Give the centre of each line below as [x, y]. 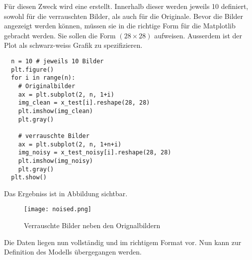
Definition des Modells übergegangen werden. [73, 252]
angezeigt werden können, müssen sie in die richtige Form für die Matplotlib [120, 26]
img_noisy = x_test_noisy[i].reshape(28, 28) [95, 153]
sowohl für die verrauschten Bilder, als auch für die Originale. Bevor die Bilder [124, 16]
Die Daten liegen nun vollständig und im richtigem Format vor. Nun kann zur [123, 242]
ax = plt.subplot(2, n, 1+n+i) [70, 144]
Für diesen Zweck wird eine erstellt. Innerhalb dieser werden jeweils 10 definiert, [126, 6]
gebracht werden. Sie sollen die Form [60, 35]
